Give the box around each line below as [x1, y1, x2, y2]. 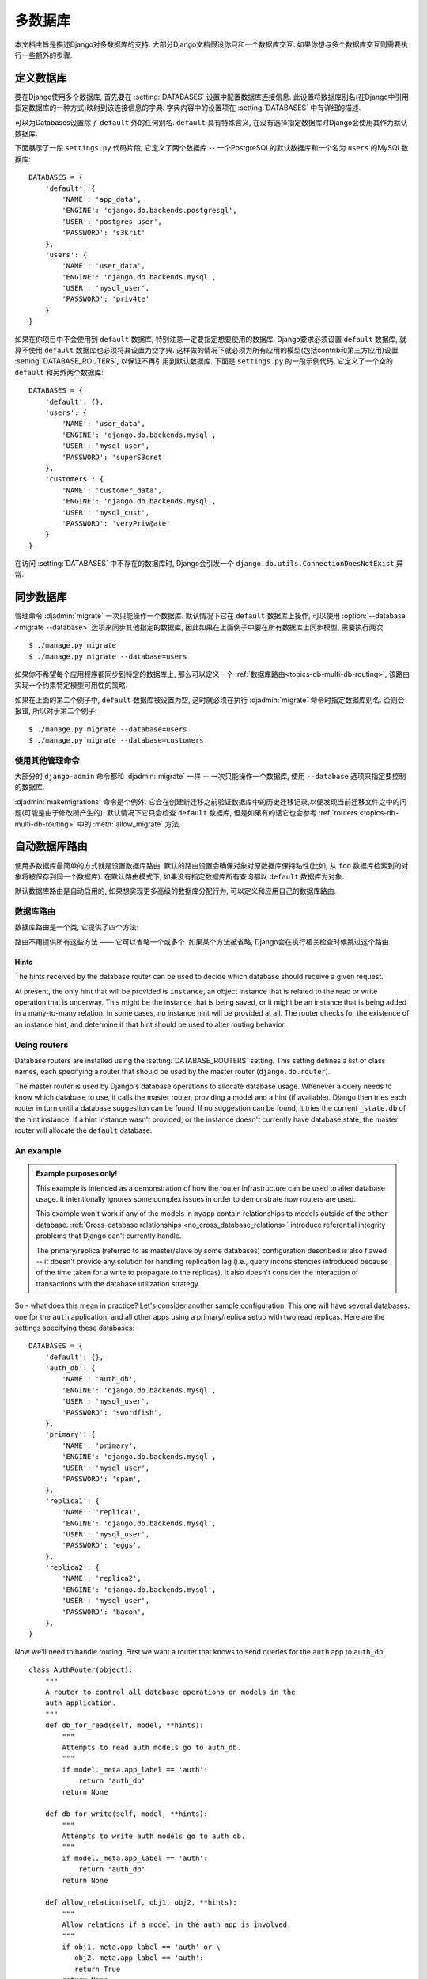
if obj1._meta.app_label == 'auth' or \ [62, 1942, 221, 1951]
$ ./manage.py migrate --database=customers [28, 735, 205, 744]
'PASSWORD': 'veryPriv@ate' [62, 518, 171, 528]
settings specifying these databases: [14, 1323, 135, 1332]
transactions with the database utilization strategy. [36, 1278, 201, 1288]
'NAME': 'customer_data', [62, 485, 162, 495]
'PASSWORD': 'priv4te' [62, 294, 150, 304]
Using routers [14, 1039, 69, 1050]
